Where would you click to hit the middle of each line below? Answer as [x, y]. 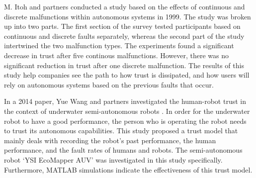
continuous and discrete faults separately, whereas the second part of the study [124, 36]
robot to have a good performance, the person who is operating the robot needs [125, 121]
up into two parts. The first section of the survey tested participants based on [122, 26]
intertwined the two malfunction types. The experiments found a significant [119, 45]
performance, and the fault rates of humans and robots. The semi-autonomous [123, 150]
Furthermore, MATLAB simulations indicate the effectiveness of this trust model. [128, 169]
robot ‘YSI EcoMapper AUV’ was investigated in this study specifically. [113, 159]
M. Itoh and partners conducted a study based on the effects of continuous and [125, 6]
